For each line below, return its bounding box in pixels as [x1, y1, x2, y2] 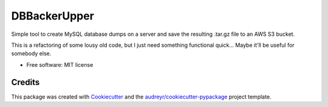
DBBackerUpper [11, 9, 94, 22]
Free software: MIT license [26, 61, 94, 68]
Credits [11, 77, 40, 88]
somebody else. [11, 50, 52, 57]
